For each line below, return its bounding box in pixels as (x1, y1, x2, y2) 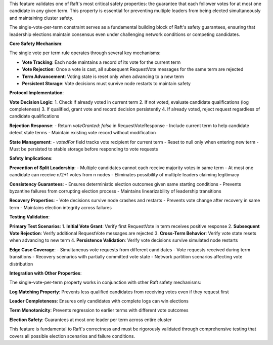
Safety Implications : (9, 155, 53, 162)
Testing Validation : (9, 214, 50, 220)
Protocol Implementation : (9, 90, 64, 96)
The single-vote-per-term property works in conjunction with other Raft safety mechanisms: (9, 279, 202, 286)
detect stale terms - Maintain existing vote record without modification (9, 130, 156, 136)
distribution (9, 261, 33, 267)
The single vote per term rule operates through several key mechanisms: (9, 50, 161, 56)
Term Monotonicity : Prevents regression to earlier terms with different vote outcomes (9, 307, 189, 314)
